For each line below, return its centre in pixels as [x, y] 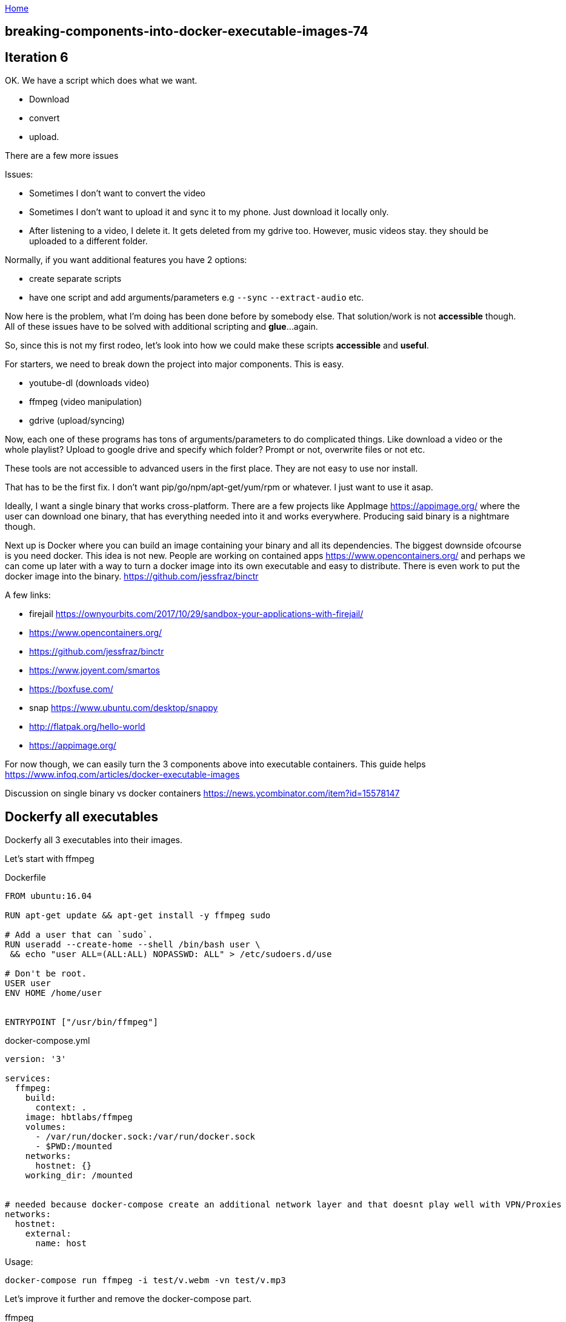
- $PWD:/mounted [74, 1147]
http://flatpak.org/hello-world [87, 727]
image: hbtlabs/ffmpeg [79, 1117]
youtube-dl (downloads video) [89, 383]
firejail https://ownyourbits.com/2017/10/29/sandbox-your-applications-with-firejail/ [196, 614]
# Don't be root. [46, 974]
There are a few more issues [62, 156]
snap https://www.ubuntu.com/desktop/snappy [124, 708]
